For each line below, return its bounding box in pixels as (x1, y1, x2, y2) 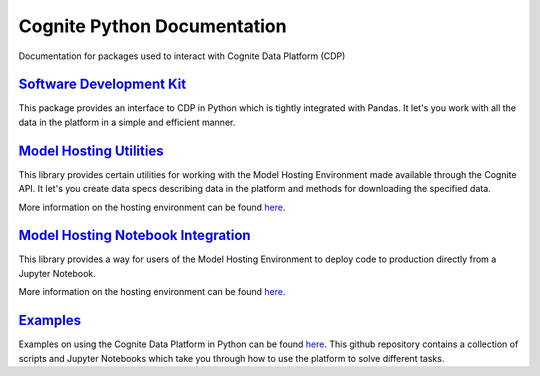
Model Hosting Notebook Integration (18, 227, 251, 244)
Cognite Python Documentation (18, 15, 287, 37)
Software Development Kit (18, 76, 187, 93)
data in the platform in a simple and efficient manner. (18, 116, 236, 128)
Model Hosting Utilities (18, 142, 164, 159)
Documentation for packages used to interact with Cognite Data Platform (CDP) (18, 50, 346, 62)
